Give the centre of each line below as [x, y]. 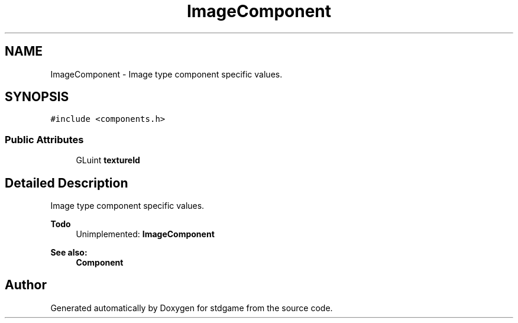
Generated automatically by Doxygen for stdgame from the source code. [192, 308]
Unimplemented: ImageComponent [145, 234]
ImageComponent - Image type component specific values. [166, 74]
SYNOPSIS [37, 97]
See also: [69, 253]
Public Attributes [44, 139]
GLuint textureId [108, 160]
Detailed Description [67, 183]
